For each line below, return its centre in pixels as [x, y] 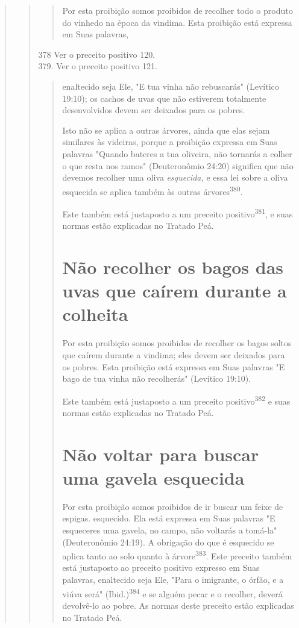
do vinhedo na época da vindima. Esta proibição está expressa [177, 22]
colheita [95, 314]
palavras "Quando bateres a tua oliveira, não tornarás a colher [177, 153]
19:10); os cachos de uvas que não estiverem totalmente [164, 98]
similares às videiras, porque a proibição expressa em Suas [170, 142]
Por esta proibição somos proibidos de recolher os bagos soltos [177, 343]
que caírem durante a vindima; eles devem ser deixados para [174, 354]
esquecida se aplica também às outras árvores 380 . [153, 190]
